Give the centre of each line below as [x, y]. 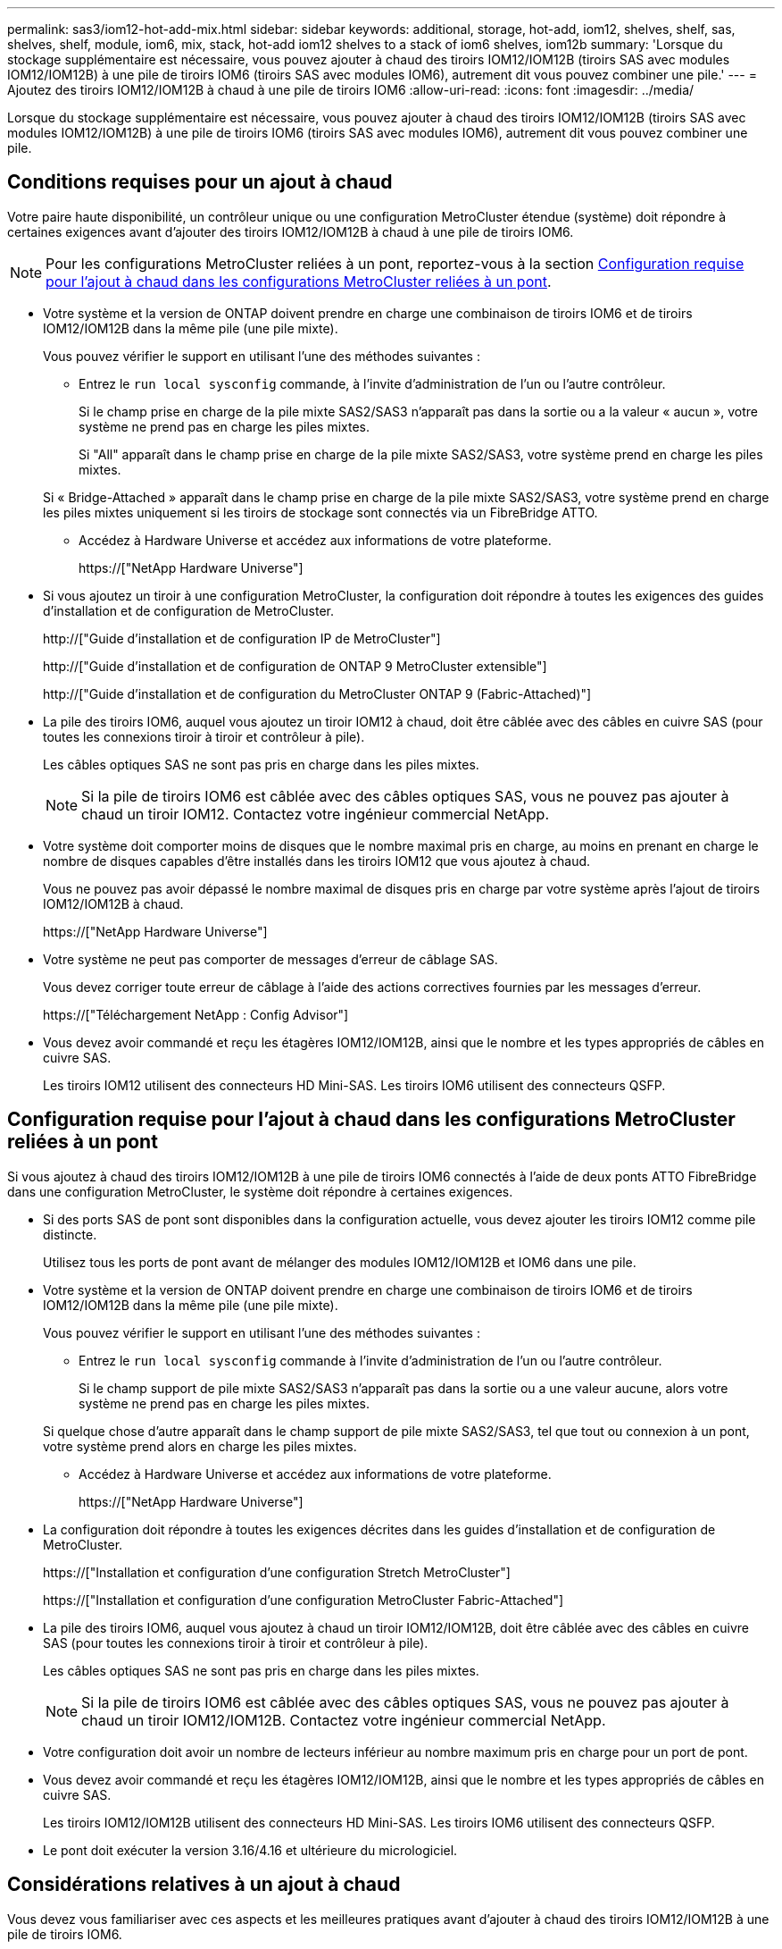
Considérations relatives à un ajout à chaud [204, 1885]
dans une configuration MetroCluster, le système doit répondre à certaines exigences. [260, 1191]
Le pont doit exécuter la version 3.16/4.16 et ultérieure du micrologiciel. [250, 1850]
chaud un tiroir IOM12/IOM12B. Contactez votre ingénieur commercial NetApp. [344, 1720]
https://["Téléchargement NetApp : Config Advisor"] [196, 1014]
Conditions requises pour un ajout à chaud [200, 182]
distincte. [70, 1234]
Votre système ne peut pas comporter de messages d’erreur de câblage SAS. [270, 959]
